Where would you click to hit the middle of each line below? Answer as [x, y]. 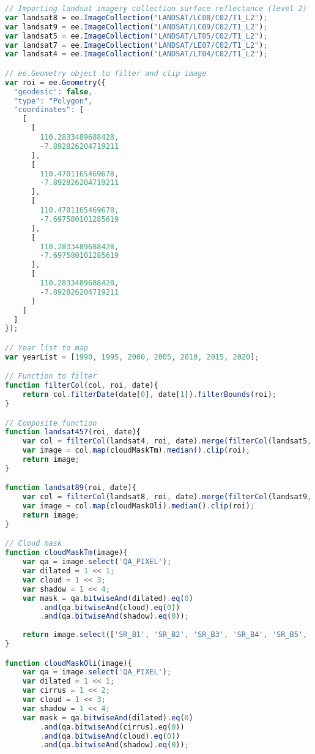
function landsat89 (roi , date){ [71, 488]
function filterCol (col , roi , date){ [82, 386]
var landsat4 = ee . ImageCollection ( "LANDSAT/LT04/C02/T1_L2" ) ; [136, 54]
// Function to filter [51, 376]
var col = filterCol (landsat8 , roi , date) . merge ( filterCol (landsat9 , [167, 497]
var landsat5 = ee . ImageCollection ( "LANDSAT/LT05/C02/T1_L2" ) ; [136, 36]
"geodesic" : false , [53, 92]
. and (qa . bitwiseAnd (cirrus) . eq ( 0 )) [112, 727]
